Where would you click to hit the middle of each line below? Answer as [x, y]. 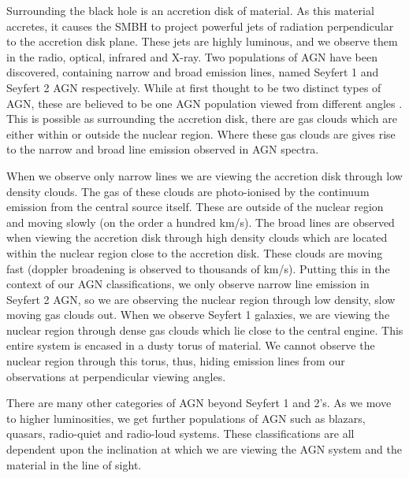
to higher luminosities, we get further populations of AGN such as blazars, [186, 418]
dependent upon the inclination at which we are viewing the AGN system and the [204, 449]
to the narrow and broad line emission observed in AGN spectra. [163, 149]
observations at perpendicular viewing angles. [116, 376]
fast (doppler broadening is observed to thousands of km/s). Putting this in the [198, 268]
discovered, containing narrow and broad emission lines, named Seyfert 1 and [193, 72]
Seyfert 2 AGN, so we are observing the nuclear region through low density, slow [201, 299]
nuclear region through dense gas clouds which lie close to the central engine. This [205, 330]
